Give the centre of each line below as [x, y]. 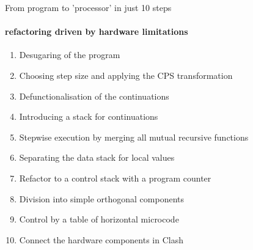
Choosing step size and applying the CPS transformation [126, 75]
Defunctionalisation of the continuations [94, 96]
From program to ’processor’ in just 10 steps [88, 7]
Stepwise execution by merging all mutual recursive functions [134, 137]
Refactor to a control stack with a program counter [115, 178]
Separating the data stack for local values [97, 157]
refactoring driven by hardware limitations [97, 31]
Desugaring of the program [70, 55]
